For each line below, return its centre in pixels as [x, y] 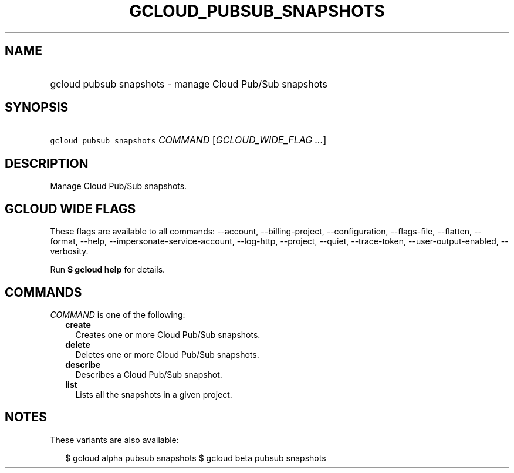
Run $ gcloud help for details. [108, 270]
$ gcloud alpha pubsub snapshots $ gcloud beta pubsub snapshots [196, 458]
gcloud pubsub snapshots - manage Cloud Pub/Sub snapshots [189, 84]
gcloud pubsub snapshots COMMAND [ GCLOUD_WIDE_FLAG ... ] [188, 140]
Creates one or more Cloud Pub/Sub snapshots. [168, 334]
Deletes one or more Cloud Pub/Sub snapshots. [167, 354]
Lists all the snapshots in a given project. [154, 394]
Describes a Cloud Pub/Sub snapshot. [149, 374]
